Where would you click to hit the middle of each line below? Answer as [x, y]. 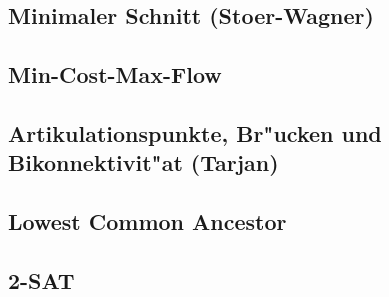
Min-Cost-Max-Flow [115, 74]
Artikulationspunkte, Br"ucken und [195, 132]
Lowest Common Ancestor [147, 221]
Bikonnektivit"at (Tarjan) [143, 162]
